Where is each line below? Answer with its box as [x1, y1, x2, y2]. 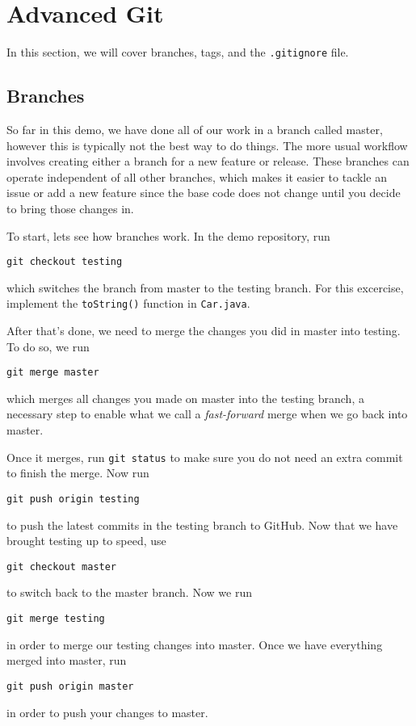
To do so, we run [6, 338, 90, 355]
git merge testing [6, 613, 105, 625]
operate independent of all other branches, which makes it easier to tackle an [6, 168, 387, 185]
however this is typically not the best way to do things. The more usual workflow [6, 136, 408, 153]
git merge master [6, 367, 99, 379]
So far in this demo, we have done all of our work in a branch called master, [6, 120, 383, 137]
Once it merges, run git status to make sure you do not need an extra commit [6, 448, 403, 465]
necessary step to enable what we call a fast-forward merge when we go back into [6, 405, 408, 422]
